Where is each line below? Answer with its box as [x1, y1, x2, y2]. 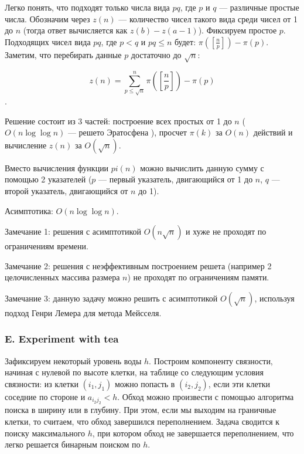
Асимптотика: [5, 204, 53, 216]
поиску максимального [5, 426, 85, 439]
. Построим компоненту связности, [149, 354, 273, 367]
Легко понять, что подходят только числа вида [5, 1, 170, 13]
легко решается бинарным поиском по [5, 438, 141, 450]
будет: [174, 35, 196, 48]
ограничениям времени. [5, 240, 88, 252]
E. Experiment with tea [5, 331, 119, 346]
